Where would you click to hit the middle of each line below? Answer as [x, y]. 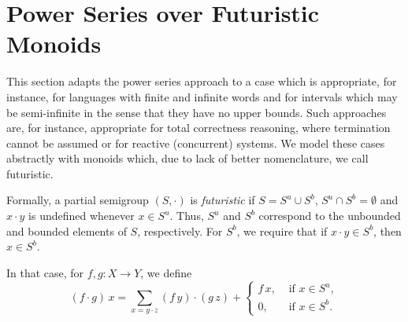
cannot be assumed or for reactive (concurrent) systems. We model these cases [196, 143]
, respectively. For [180, 231]
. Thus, [187, 216]
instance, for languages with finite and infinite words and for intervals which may [202, 96]
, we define [166, 272]
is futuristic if [223, 200]
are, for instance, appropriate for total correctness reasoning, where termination [198, 128]
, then [388, 231]
